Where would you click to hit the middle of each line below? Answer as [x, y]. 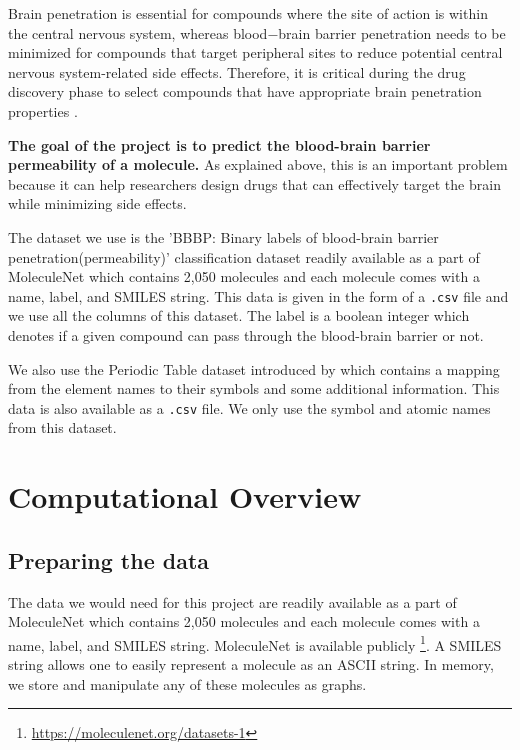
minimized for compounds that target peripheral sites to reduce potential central [255, 52]
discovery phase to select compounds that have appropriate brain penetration [245, 91]
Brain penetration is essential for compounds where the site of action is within [248, 13]
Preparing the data [109, 559]
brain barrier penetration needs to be [392, 32]
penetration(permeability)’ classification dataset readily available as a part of [244, 256]
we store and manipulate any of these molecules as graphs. [187, 683]
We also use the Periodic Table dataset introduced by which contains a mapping [254, 368]
